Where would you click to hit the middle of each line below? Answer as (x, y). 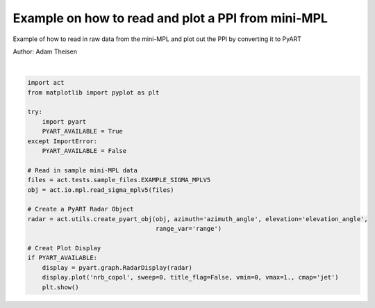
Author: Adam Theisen (45, 51)
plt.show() (60, 287)
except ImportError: (62, 141)
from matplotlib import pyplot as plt (93, 92)
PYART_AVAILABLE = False (84, 151)
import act (46, 83)
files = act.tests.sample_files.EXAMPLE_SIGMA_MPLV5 (119, 180)
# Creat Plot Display (64, 248)
